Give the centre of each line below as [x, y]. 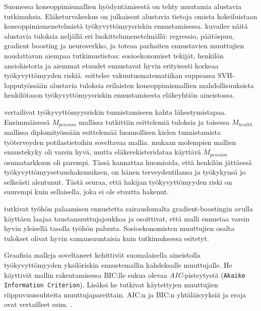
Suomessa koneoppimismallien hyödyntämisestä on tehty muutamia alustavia [123, 6]
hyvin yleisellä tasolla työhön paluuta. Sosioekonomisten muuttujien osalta [119, 228]
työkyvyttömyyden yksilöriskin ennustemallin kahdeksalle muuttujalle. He [118, 264]
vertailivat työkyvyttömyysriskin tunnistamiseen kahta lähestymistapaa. [115, 111]
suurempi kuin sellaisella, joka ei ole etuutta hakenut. [86, 191]
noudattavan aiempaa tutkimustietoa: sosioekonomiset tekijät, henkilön [114, 55]
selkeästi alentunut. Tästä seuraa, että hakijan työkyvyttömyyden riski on [118, 181]
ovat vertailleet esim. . [38, 304]
